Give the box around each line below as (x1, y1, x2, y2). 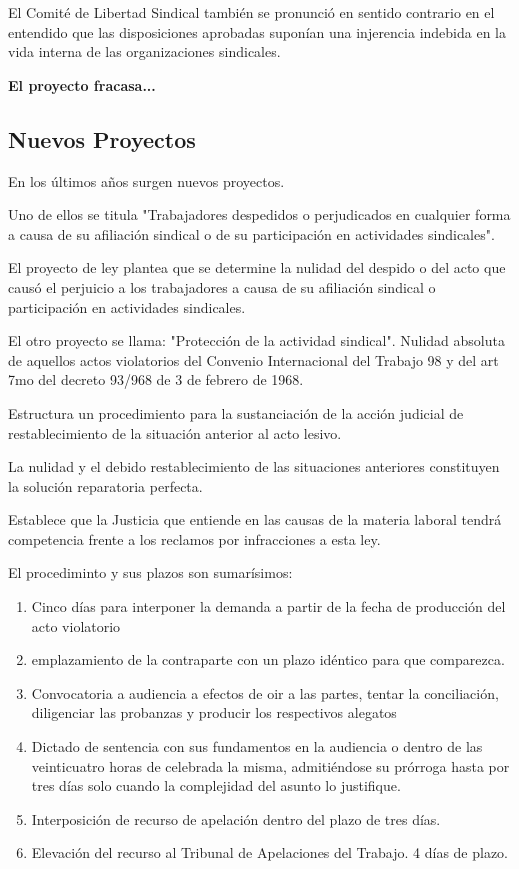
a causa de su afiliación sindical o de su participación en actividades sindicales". (8, 223, 495, 244)
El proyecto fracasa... (8, 74, 156, 95)
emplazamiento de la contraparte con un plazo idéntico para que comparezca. (31, 649, 505, 670)
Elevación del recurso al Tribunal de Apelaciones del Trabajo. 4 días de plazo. (31, 842, 509, 863)
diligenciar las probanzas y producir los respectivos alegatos (31, 702, 397, 723)
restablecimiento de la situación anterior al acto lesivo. (8, 422, 342, 443)
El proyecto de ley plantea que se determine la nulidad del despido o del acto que (8, 257, 506, 278)
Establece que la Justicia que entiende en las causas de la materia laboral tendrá (8, 509, 502, 530)
